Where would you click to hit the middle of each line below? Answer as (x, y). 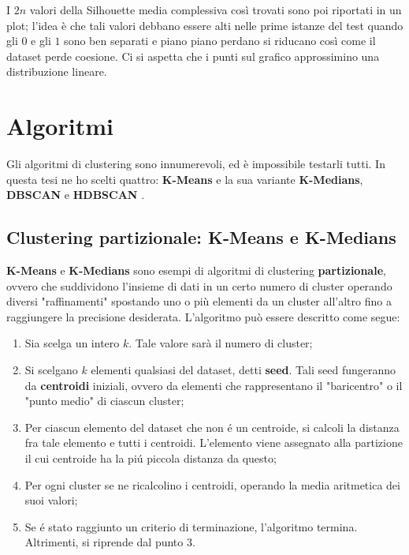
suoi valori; (51, 500)
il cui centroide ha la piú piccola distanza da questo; (151, 458)
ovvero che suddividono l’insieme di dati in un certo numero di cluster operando (199, 285)
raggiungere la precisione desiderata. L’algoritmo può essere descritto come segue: (203, 316)
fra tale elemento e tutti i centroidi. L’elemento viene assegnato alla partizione (214, 442)
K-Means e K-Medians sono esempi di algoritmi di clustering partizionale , (196, 270)
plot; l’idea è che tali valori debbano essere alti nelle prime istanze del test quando (205, 25)
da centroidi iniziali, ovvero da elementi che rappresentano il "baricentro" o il (214, 385)
